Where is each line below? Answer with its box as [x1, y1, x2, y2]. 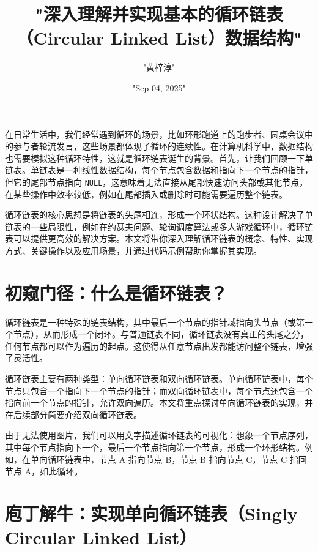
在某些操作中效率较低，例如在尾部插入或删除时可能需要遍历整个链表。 [5, 187, 287, 200]
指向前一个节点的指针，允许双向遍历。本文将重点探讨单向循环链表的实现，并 [5, 396, 313, 409]
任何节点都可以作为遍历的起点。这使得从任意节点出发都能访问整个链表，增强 [5, 339, 313, 352]
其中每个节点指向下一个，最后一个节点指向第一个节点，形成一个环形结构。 [5, 440, 305, 453]
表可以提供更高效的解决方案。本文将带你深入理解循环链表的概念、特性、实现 [5, 232, 313, 245]
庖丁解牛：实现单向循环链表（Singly [5, 500, 298, 525]
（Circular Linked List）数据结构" [16, 25, 302, 50]
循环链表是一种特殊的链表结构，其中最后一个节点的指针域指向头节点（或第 [5, 315, 305, 328]
